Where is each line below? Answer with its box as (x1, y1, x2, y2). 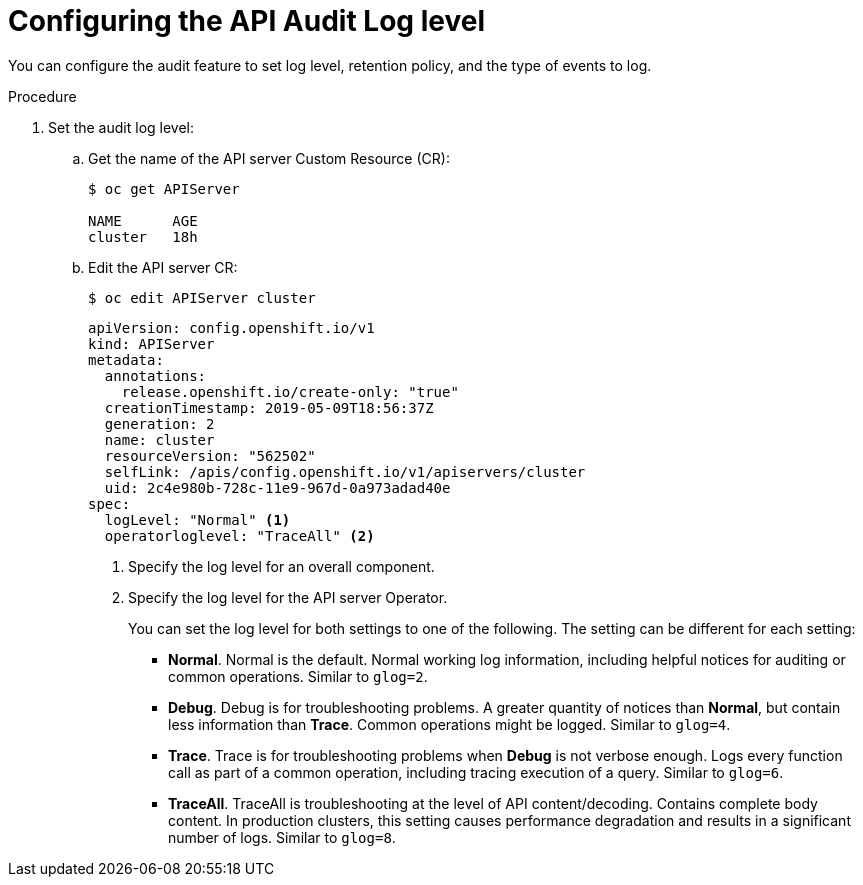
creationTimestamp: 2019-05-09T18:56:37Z (104, 399, 434, 416)
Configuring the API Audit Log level (8, 4, 485, 38)
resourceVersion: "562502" (104, 447, 316, 464)
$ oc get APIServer (88, 180, 240, 197)
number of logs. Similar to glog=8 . (168, 828, 396, 846)
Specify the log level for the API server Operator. (128, 588, 448, 606)
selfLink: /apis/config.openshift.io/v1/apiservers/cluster (104, 463, 586, 480)
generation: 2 (104, 415, 215, 432)
